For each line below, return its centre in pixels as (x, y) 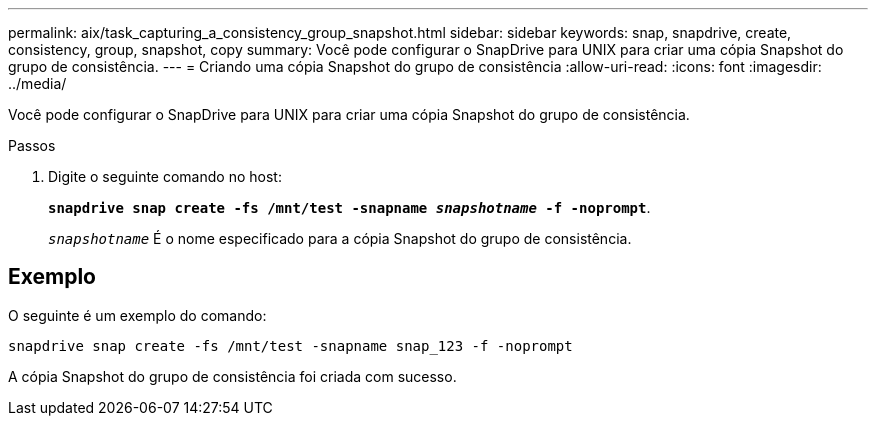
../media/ (37, 83)
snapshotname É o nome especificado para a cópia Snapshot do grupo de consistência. (340, 238)
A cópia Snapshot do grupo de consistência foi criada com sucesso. (232, 376)
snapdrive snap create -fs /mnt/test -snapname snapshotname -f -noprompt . (349, 207)
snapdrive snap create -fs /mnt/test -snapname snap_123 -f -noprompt (290, 345)
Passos (32, 145)
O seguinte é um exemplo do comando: (137, 315)
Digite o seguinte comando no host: (165, 176)
